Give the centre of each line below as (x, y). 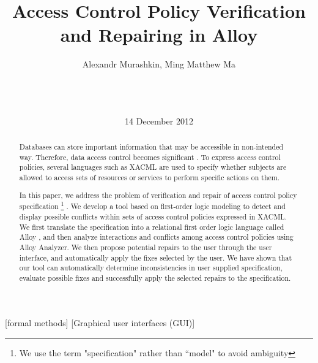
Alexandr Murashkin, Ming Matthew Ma (159, 64)
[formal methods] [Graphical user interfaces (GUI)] (100, 323)
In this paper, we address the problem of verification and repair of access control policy (158, 195)
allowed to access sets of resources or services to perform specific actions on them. (149, 178)
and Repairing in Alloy (159, 35)
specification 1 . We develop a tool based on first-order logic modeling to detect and (152, 205)
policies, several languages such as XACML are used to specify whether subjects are (153, 167)
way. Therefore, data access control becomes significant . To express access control (150, 157)
